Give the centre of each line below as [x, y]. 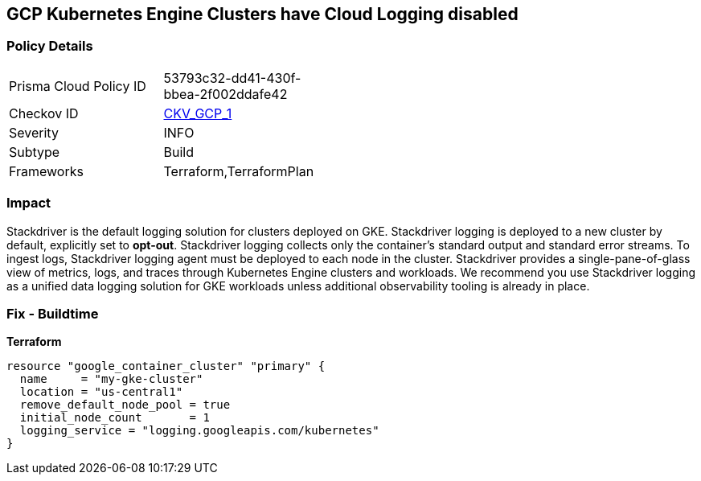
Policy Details [50, 46]
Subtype [35, 152]
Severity [34, 132]
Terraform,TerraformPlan [239, 171]
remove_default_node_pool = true [125, 405]
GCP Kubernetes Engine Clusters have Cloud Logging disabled [262, 14]
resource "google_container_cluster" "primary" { [166, 366]
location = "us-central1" [101, 392]
